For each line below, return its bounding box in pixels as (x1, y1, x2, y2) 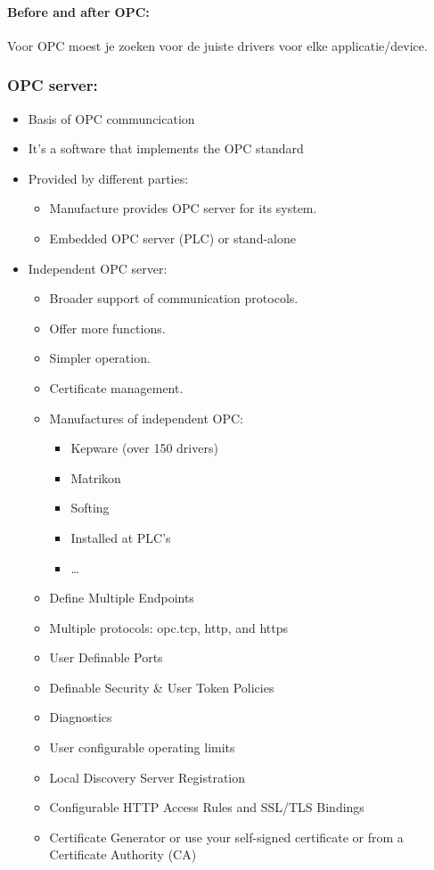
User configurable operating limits (49, 738, 235, 757)
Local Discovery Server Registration (49, 767, 246, 786)
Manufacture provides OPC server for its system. (49, 199, 317, 217)
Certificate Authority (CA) (49, 845, 197, 864)
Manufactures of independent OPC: (49, 408, 243, 427)
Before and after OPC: (7, 2, 150, 21)
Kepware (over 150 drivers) (70, 439, 218, 457)
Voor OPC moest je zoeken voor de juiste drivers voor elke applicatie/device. (7, 36, 428, 54)
